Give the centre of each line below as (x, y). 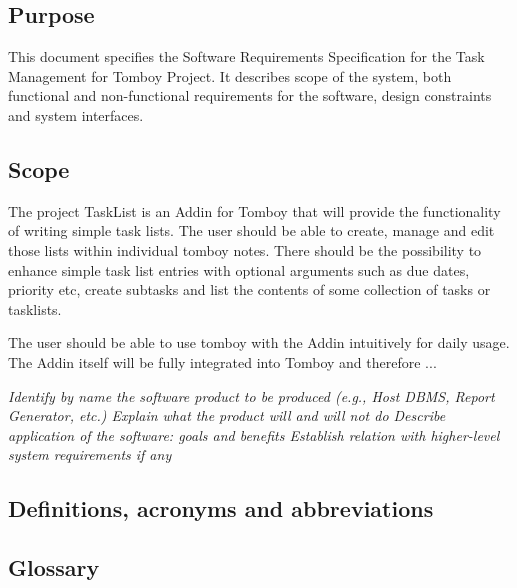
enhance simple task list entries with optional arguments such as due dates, (239, 269)
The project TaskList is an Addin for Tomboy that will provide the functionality (254, 210)
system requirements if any (90, 454)
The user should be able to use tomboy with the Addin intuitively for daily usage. (259, 342)
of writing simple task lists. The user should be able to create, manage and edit (251, 230)
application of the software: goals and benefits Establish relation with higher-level (254, 434)
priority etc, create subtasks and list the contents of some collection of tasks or (249, 289)
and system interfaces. (76, 114)
